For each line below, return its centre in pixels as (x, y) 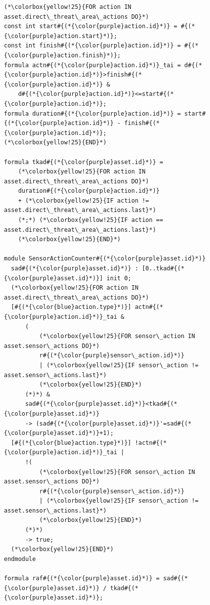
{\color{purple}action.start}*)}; (61, 36)
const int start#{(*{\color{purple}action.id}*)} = (91, 26)
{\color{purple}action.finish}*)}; (63, 55)
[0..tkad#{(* (163, 269)
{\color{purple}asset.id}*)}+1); (59, 433)
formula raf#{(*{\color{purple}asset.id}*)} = (82, 579)
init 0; (119, 278)
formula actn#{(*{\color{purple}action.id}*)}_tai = (92, 65)
